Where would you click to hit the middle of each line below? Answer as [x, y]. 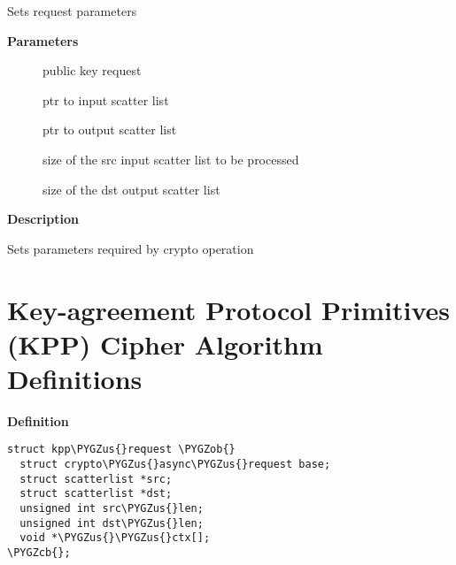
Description [43, 219]
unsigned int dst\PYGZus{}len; [112, 523]
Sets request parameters [72, 11]
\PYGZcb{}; [39, 553]
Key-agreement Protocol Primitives [228, 309]
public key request [92, 70]
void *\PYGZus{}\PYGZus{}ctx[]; [115, 538]
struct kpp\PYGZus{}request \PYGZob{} [121, 450]
